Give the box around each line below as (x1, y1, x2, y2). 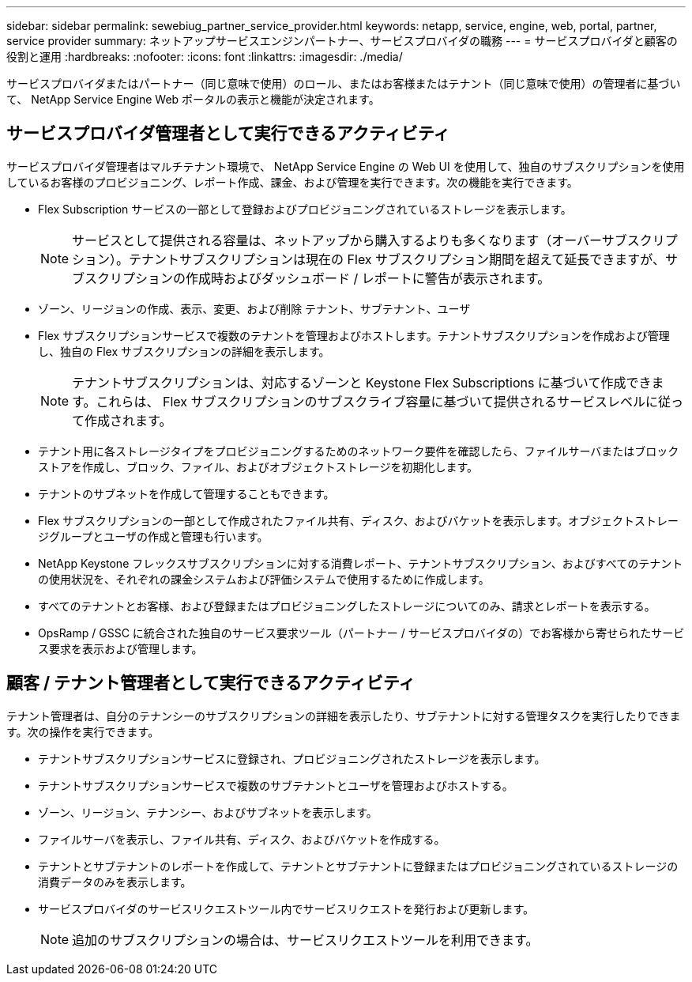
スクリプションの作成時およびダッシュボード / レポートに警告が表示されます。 (85, 270, 551, 286)
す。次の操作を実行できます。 (6, 724, 160, 738)
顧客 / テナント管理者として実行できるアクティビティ (6, 673, 416, 693)
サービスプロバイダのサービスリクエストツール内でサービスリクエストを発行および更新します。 (38, 901, 535, 916)
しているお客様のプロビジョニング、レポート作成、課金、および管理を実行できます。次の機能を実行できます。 (6, 175, 578, 189)
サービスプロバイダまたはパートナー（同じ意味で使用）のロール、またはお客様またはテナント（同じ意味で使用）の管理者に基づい (6, 77, 681, 90)
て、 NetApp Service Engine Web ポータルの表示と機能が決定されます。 (6, 93, 380, 106)
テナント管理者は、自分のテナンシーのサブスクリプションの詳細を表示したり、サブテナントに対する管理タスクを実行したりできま (6, 708, 681, 723)
